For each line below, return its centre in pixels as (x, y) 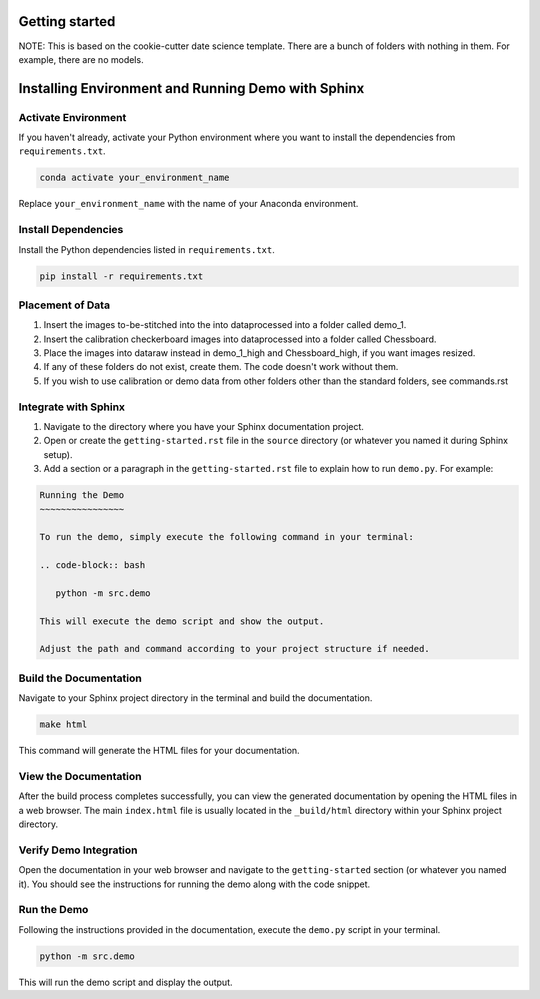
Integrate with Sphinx (71, 407)
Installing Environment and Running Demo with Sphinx (191, 88)
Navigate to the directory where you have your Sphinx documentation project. (204, 426)
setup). (58, 454)
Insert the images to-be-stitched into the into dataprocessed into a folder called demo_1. (225, 325)
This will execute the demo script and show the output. (182, 621)
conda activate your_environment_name (134, 178)
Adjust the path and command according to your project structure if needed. (234, 649)
